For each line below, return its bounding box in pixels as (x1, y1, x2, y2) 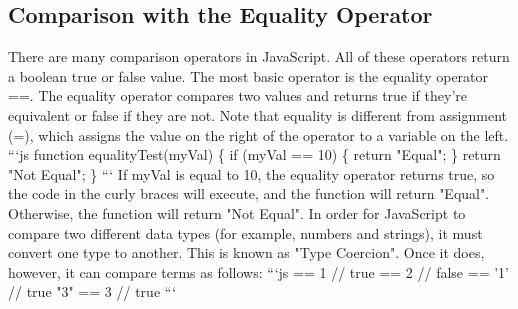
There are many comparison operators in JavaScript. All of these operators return (8, 46, 510, 67)
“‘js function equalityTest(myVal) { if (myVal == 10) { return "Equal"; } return (8, 144, 501, 165)
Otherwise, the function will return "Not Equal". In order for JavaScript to (8, 202, 466, 223)
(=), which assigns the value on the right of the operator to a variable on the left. (8, 124, 509, 145)
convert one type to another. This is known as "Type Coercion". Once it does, (8, 242, 485, 263)
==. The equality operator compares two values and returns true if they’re (8, 85, 468, 106)
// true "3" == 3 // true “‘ (8, 281, 177, 302)
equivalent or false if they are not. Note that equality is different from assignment (8, 104, 507, 125)
